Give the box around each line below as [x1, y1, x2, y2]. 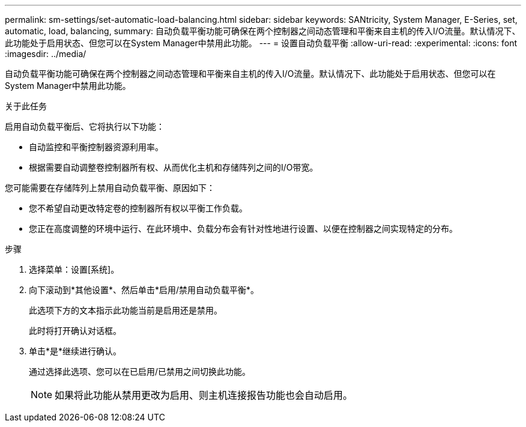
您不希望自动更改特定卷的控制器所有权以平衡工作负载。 [29, 203, 247, 213]
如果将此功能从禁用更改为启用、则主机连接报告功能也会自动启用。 [55, 389, 353, 401]
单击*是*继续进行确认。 [29, 346, 122, 356]
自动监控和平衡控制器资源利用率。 [29, 142, 163, 152]
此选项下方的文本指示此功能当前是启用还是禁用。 [29, 305, 222, 315]
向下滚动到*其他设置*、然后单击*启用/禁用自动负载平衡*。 [29, 285, 259, 295]
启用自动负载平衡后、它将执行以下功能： [5, 121, 165, 132]
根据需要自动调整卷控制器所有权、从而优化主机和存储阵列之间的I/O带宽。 [29, 162, 318, 172]
